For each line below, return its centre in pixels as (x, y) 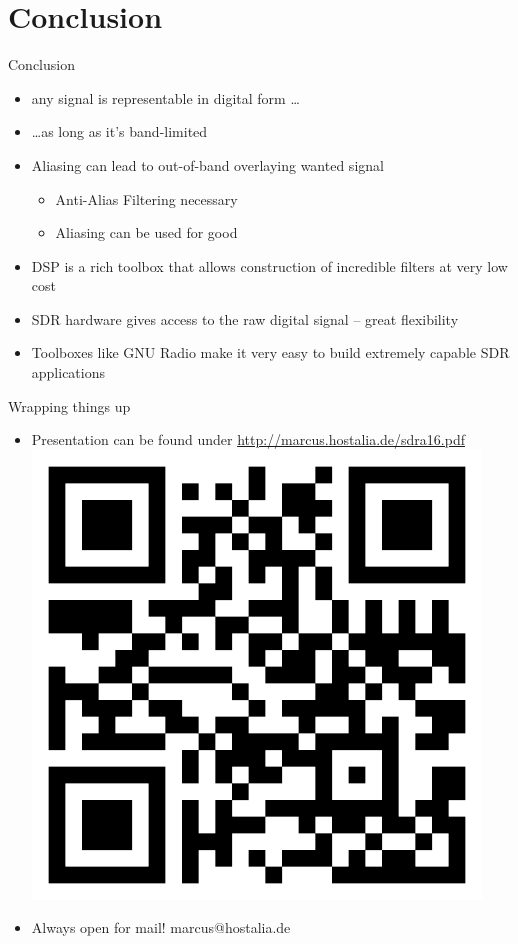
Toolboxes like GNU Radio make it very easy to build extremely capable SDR (270, 352)
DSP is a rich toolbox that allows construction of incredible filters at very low (269, 265)
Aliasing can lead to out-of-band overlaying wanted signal (207, 164)
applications (68, 372)
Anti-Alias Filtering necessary (146, 198)
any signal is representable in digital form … (165, 97)
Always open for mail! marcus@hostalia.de (161, 927)
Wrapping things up (69, 405)
